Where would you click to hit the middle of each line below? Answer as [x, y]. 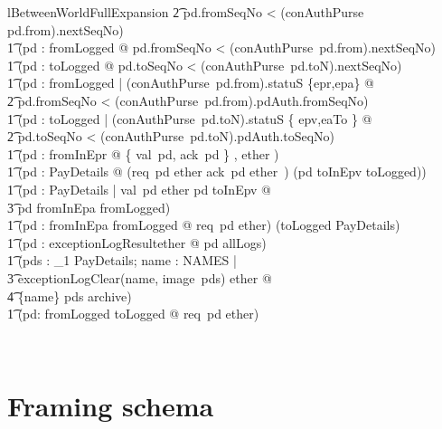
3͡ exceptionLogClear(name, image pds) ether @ [140, 277]
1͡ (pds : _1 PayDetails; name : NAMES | [122, 260]
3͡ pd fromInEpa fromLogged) [89, 207]
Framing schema [111, 406]
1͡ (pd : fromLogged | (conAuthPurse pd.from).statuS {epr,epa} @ [191, 83]
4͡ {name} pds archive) [70, 296]
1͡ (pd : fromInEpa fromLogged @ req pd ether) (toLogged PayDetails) [204, 225]
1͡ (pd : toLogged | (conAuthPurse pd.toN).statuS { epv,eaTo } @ [190, 118]
